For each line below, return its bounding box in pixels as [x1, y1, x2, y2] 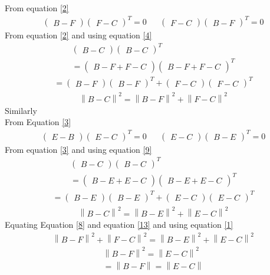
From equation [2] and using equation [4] [5, 29, 152, 41]
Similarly [5, 104, 37, 116]
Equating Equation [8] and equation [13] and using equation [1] [5, 218, 233, 231]
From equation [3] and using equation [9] [5, 143, 152, 155]
